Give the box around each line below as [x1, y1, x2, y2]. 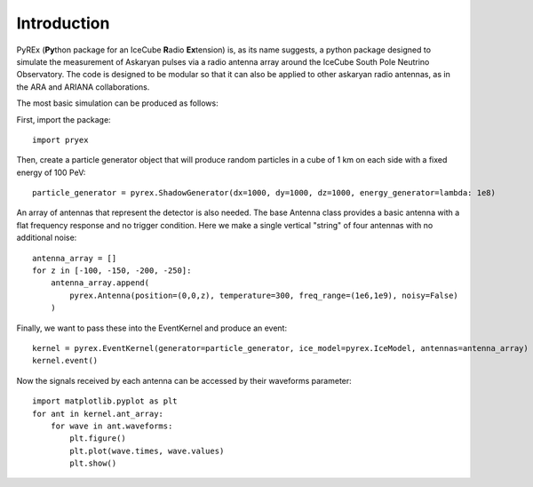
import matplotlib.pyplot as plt [32, 396, 178, 406]
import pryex [32, 134, 89, 145]
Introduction [16, 13, 110, 33]
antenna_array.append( [50, 278, 150, 288]
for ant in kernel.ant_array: [32, 409, 164, 419]
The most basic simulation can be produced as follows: [16, 98, 219, 108]
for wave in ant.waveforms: [50, 420, 173, 431]
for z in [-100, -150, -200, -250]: [32, 266, 192, 275]
